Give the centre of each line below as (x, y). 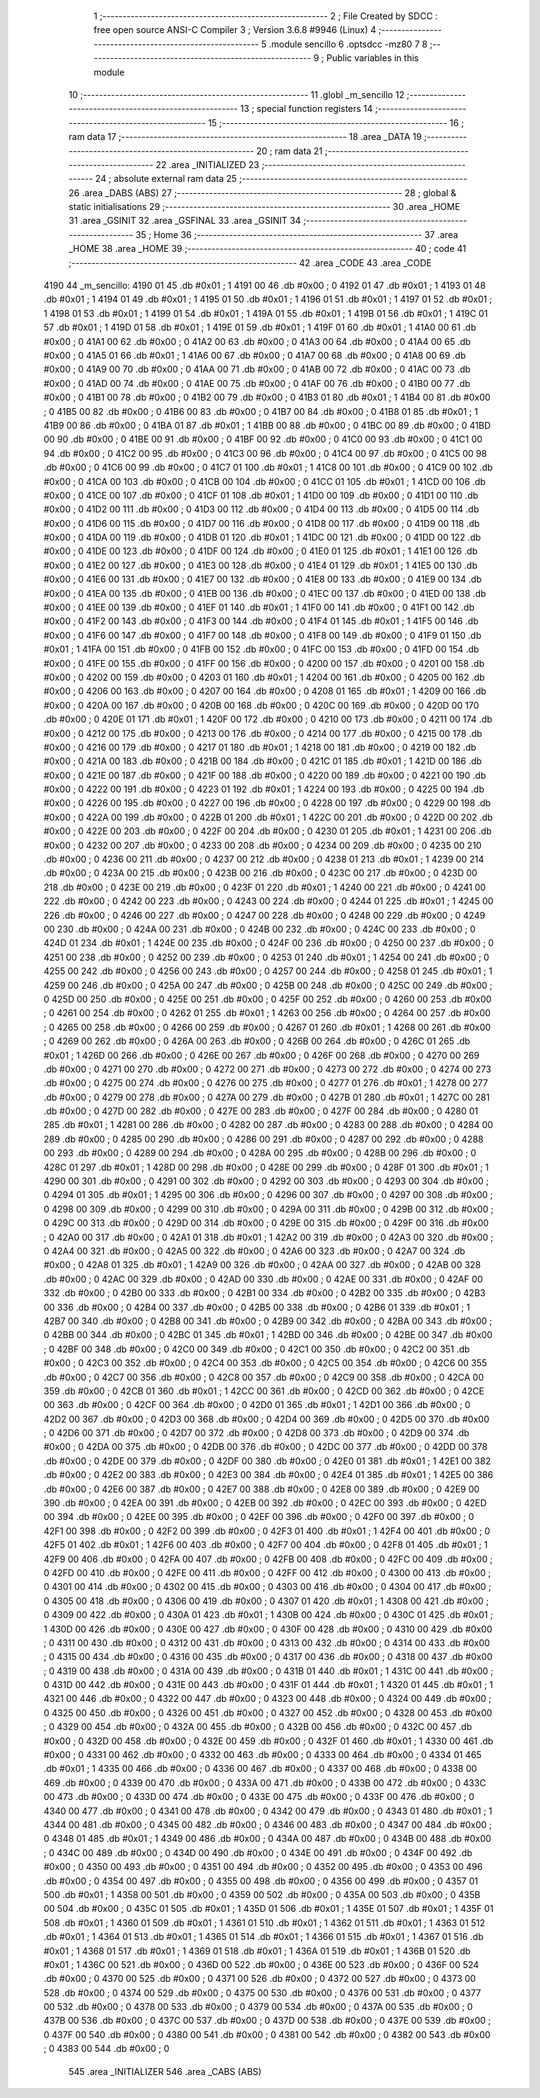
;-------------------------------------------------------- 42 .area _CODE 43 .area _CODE (250, 262)
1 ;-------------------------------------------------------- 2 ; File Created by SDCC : (266, 16)
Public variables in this (372, 58)
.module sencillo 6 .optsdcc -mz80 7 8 (348, 44)
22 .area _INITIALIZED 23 (207, 164)
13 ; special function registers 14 (307, 109)
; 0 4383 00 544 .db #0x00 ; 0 (106, 2049)
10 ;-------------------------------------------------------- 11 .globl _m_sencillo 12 (236, 94)
